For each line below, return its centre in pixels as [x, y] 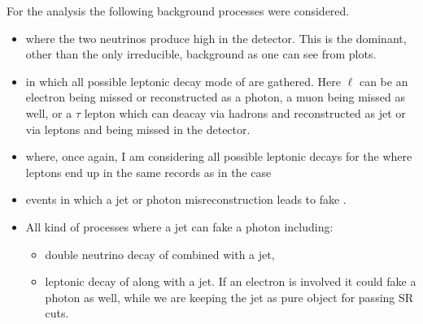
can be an [384, 81]
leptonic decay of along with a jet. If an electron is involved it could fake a [231, 281]
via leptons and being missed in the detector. [138, 129]
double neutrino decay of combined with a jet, [160, 254]
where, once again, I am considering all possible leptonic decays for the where [219, 156]
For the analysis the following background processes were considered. [178, 11]
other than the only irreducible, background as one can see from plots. [201, 54]
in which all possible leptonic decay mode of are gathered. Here [183, 81]
